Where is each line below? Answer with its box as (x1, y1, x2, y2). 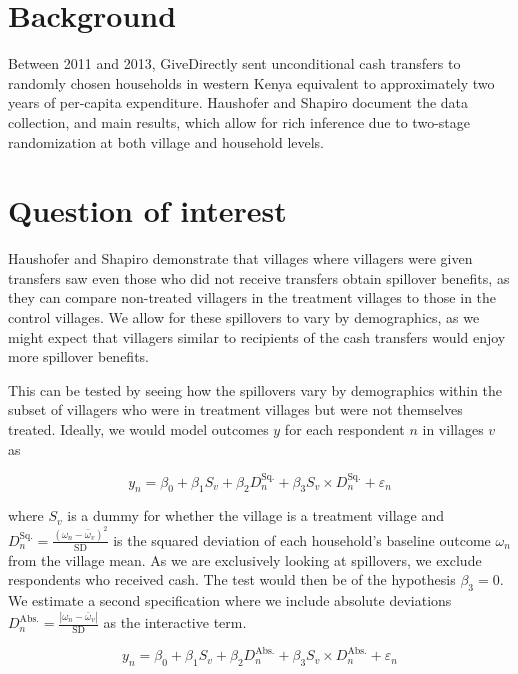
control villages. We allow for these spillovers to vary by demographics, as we (8, 307, 480, 327)
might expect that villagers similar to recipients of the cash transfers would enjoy (8, 326, 506, 347)
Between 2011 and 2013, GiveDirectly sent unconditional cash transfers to (8, 53, 461, 74)
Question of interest (8, 190, 287, 231)
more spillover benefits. (8, 346, 150, 367)
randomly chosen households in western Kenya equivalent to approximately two (8, 72, 495, 93)
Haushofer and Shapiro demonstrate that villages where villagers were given (8, 248, 473, 269)
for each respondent (284, 418, 405, 439)
